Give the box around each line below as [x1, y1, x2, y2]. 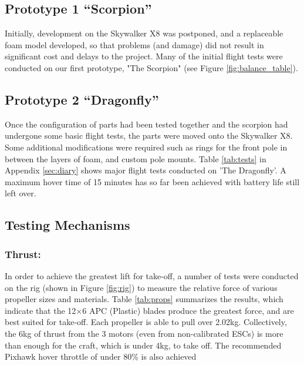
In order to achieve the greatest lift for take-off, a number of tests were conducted [5, 269, 299, 282]
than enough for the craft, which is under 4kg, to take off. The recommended [5, 339, 282, 351]
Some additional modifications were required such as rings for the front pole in [5, 140, 288, 153]
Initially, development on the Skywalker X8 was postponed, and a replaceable [5, 27, 283, 39]
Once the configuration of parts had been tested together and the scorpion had [5, 118, 288, 130]
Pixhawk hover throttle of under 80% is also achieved [5, 350, 197, 363]
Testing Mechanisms [5, 216, 130, 234]
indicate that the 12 [5, 304, 76, 316]
